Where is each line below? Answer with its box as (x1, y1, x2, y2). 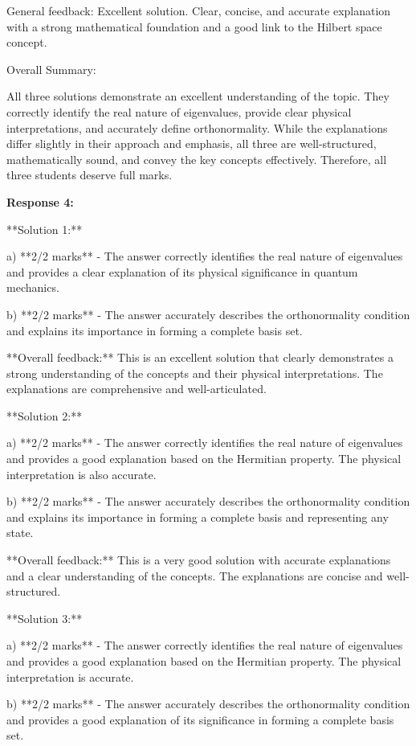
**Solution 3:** (6, 609, 83, 626)
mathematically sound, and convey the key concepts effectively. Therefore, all (6, 150, 387, 167)
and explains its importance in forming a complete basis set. (6, 322, 303, 338)
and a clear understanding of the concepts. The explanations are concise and (6, 567, 383, 584)
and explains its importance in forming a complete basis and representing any (6, 508, 389, 525)
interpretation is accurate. (6, 668, 134, 685)
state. (6, 524, 34, 541)
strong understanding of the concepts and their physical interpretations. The (6, 364, 383, 381)
